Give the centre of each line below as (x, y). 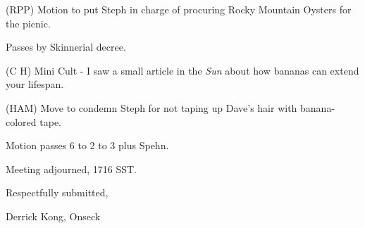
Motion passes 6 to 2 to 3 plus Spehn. (87, 145)
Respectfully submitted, (57, 192)
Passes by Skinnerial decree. (66, 47)
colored (21, 121)
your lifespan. (35, 84)
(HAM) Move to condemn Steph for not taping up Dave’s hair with (151, 107)
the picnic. (28, 23)
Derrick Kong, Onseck (53, 216)
